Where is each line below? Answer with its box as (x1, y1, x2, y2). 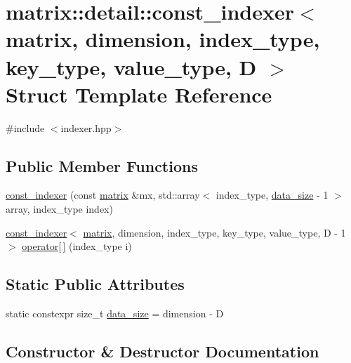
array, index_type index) (6, 202, 113, 216)
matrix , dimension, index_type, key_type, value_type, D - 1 (83, 225, 346, 239)
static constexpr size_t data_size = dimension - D (6, 306, 224, 321)
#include (6, 120, 45, 135)
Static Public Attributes (6, 273, 185, 295)
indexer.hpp (60, 120, 112, 135)
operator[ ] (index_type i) (22, 239, 132, 253)
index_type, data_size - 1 (216, 187, 329, 202)
